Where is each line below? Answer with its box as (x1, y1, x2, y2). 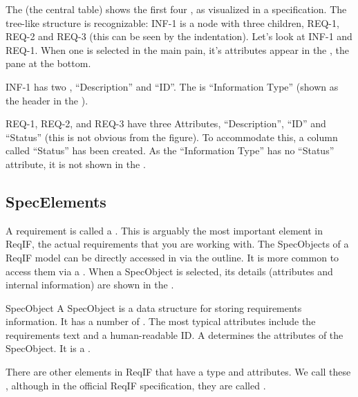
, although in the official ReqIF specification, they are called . (6, 378, 266, 392)
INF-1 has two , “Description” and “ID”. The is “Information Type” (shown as (6, 79, 339, 93)
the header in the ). (6, 93, 88, 107)
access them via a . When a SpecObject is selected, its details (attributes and (6, 264, 333, 278)
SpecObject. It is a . (6, 341, 91, 356)
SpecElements (6, 190, 106, 212)
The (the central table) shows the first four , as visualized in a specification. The (6, 2, 347, 16)
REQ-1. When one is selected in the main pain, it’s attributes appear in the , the (6, 42, 349, 57)
